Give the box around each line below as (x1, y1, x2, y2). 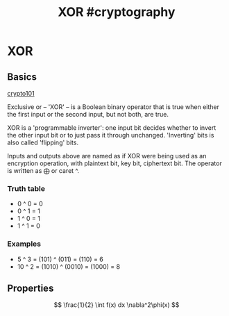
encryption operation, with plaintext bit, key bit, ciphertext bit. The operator (7, 159, 222, 167)
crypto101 (7, 90, 35, 97)
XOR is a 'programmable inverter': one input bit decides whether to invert (7, 124, 217, 132)
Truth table (7, 183, 45, 193)
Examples (7, 239, 42, 249)
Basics (7, 71, 37, 83)
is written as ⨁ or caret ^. (7, 167, 80, 174)
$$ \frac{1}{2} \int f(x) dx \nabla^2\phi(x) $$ (53, 301, 180, 309)
